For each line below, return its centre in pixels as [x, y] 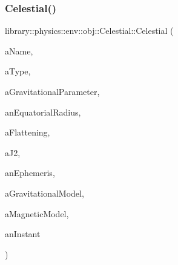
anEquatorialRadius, [43, 112]
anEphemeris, [30, 173]
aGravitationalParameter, [52, 91]
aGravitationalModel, [44, 193]
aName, [19, 51]
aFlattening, [28, 132]
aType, [18, 71]
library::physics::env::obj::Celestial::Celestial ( [89, 31]
